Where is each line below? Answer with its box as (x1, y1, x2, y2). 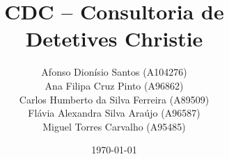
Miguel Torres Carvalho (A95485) (42, 119, 186, 133)
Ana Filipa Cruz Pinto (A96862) (45, 78, 184, 92)
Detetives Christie (25, 24, 203, 53)
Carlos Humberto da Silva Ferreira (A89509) (19, 92, 210, 106)
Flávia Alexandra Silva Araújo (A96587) (28, 106, 200, 120)
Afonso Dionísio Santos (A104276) (41, 65, 187, 79)
